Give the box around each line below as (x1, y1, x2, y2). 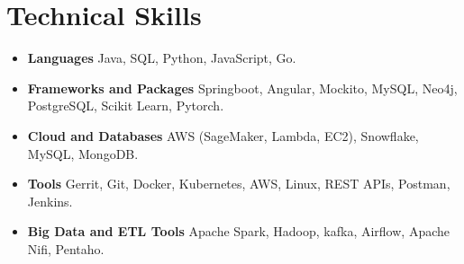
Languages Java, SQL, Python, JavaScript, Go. (27, 48, 296, 67)
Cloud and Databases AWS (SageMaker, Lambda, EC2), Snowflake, (27, 126, 419, 145)
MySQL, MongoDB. (27, 144, 139, 163)
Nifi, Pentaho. (27, 239, 105, 258)
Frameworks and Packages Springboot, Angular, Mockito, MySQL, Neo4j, (27, 78, 458, 97)
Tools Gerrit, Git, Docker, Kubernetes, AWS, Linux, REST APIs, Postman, (27, 174, 450, 193)
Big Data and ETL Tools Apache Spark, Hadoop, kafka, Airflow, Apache (27, 222, 450, 241)
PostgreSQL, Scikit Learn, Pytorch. (27, 96, 224, 115)
